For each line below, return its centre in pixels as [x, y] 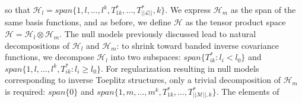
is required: [25, 92]
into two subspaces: [146, 57]
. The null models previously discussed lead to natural [158, 34]
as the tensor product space [236, 22]
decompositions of [37, 45]
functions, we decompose [50, 57]
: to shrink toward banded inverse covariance [198, 45]
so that [18, 9]
